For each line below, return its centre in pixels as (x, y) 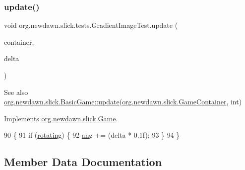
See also (16, 92)
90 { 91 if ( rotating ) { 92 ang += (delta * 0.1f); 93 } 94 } (92, 135)
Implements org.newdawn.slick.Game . (61, 118)
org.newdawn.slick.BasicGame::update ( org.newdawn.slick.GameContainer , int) (123, 102)
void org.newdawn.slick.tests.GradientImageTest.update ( (91, 25)
